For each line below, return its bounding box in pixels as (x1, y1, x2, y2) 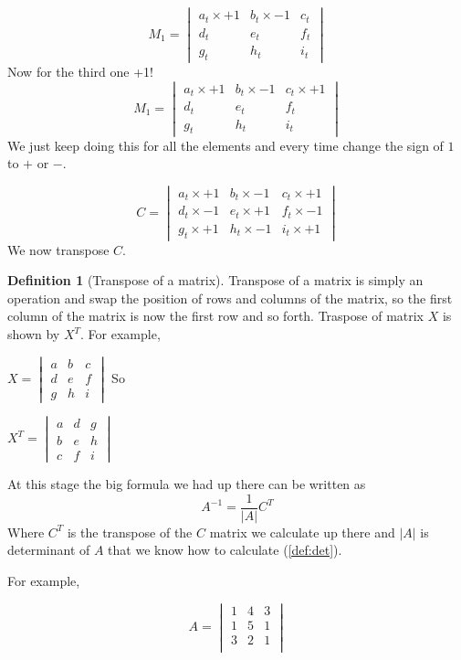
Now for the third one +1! (7, 61, 153, 80)
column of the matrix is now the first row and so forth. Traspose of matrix (7, 306, 424, 325)
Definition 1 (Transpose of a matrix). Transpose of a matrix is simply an (7, 271, 424, 290)
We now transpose (7, 240, 110, 259)
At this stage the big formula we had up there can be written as (7, 474, 366, 494)
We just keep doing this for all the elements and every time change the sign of (7, 135, 444, 154)
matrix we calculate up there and (209, 522, 395, 541)
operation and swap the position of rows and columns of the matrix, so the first (7, 288, 453, 307)
